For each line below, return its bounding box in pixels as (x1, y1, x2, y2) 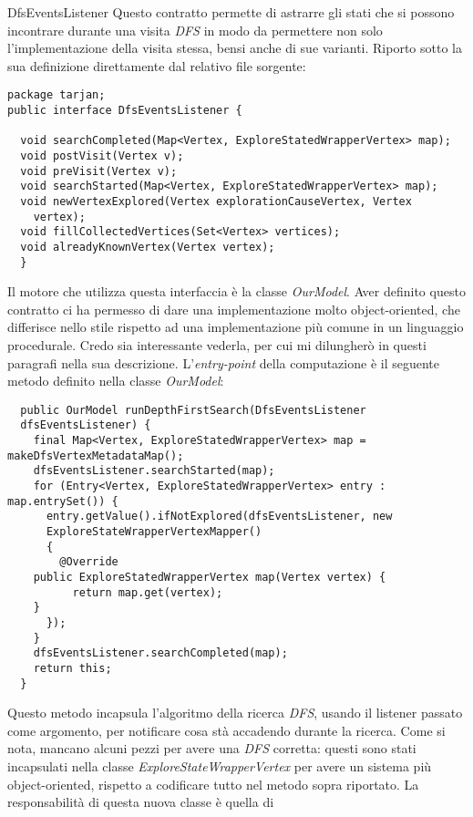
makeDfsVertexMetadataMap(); (7, 449, 184, 462)
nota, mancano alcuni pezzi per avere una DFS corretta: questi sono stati (7, 739, 416, 758)
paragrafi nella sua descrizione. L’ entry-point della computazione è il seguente (7, 353, 440, 372)
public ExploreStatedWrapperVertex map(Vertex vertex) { (33, 571, 386, 584)
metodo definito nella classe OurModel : (7, 371, 224, 390)
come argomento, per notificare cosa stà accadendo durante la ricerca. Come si (7, 720, 446, 739)
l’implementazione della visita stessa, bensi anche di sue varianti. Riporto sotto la (7, 38, 462, 57)
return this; (33, 661, 112, 675)
